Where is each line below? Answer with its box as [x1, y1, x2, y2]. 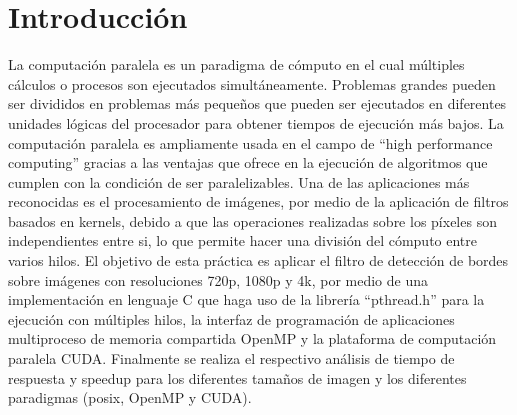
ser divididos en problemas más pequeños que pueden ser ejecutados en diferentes [8, 93, 507, 114]
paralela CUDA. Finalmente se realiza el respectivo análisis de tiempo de [8, 348, 455, 369]
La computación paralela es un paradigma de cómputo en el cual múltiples [8, 54, 465, 75]
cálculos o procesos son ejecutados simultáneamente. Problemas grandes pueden [8, 73, 496, 94]
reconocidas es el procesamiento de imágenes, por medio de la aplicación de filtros [8, 191, 509, 212]
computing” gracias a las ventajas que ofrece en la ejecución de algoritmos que [8, 152, 488, 173]
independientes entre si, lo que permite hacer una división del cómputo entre [8, 230, 477, 251]
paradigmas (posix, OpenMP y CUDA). [8, 387, 252, 408]
